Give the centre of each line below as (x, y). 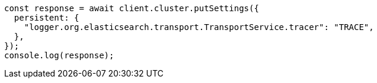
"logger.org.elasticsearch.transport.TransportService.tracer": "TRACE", (199, 27)
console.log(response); (59, 55)
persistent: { (47, 18)
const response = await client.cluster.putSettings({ (132, 8)
